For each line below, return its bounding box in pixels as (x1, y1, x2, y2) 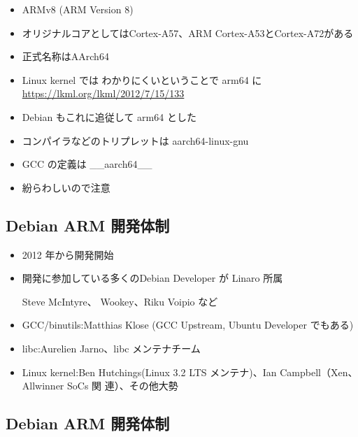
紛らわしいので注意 (22, 180, 110, 194)
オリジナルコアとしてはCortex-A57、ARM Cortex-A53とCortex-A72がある (22, 25, 354, 40)
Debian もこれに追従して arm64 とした (22, 109, 196, 124)
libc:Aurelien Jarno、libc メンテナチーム (22, 341, 201, 355)
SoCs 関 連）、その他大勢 (67, 378, 178, 393)
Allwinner (22, 378, 64, 393)
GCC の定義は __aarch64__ (22, 157, 152, 171)
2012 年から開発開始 (22, 247, 114, 262)
